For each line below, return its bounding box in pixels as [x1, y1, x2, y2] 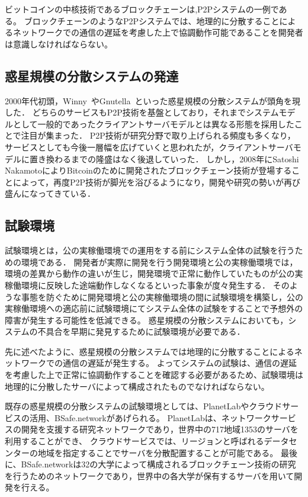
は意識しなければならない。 [5, 37, 113, 50]
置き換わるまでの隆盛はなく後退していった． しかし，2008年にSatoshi [29, 152, 299, 165]
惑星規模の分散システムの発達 [5, 66, 179, 85]
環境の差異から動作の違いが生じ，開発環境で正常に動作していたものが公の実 [5, 267, 303, 280]
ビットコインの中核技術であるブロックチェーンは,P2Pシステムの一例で [5, 3, 279, 15]
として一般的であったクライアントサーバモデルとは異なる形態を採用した [12, 117, 294, 130]
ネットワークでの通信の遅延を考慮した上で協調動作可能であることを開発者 [12, 26, 303, 39]
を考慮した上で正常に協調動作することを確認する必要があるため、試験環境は [5, 368, 303, 381]
